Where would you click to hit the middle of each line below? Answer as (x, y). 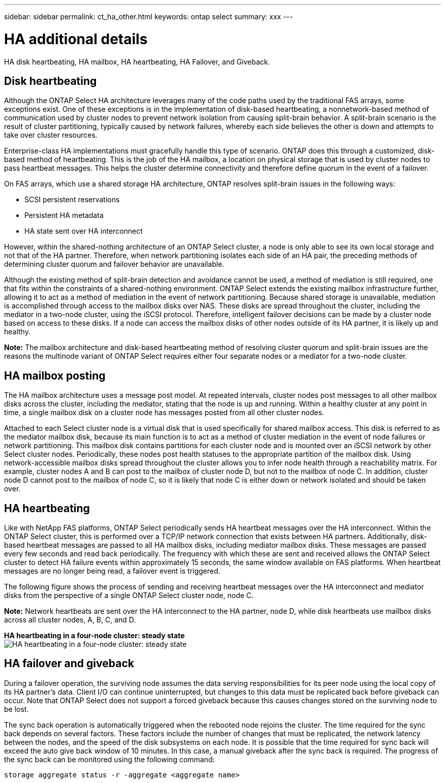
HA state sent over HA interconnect (84, 231)
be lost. (17, 709)
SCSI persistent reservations (72, 200)
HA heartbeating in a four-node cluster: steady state (94, 636)
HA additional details (76, 39)
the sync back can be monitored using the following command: (109, 759)
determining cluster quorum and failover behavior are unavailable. (114, 264)
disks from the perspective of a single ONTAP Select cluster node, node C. (129, 596)
